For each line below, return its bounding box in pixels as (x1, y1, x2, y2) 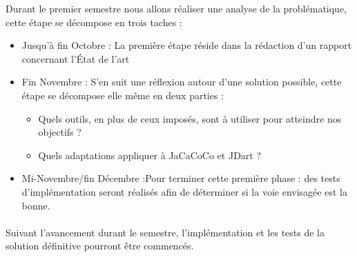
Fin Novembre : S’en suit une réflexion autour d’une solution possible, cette (21, 74, 342, 89)
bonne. (21, 198, 50, 212)
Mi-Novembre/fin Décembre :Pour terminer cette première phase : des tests (21, 171, 340, 185)
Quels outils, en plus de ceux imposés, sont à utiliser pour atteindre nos (38, 111, 342, 125)
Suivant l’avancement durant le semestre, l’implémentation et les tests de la (6, 225, 325, 239)
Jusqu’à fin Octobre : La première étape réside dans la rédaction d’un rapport (21, 38, 352, 52)
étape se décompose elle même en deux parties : (21, 88, 224, 102)
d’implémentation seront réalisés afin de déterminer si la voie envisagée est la (21, 184, 347, 198)
